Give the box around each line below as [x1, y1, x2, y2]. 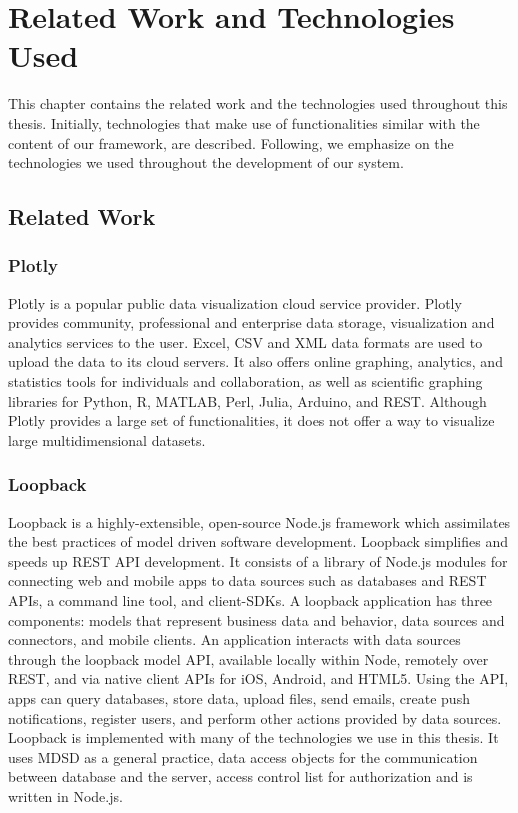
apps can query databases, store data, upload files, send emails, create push [8, 688, 470, 708]
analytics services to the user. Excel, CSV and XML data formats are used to [8, 331, 483, 352]
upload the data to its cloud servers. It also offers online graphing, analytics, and [8, 351, 503, 372]
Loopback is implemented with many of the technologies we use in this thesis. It [8, 727, 499, 748]
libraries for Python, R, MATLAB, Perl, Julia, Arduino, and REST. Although [8, 390, 487, 411]
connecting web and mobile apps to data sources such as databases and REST [8, 570, 487, 591]
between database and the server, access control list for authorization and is [8, 766, 473, 787]
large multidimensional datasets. [8, 429, 206, 450]
